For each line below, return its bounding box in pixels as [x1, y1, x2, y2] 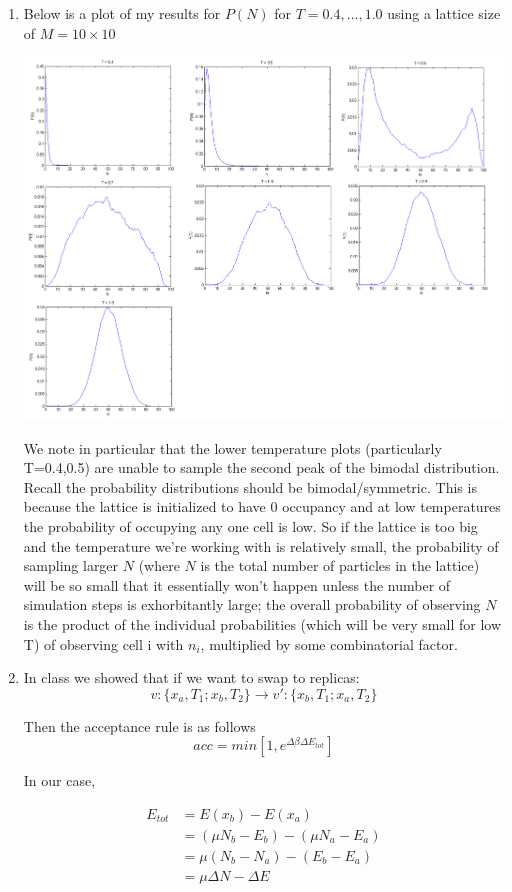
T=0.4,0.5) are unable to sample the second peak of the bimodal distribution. [23, 457, 500, 478]
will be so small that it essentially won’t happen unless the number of [23, 574, 451, 595]
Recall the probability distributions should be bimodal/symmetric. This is [23, 476, 477, 497]
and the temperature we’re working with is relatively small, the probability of [23, 535, 499, 556]
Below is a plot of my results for [23, 3, 221, 23]
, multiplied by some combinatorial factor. [200, 633, 458, 654]
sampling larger [23, 555, 119, 576]
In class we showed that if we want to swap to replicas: [23, 667, 360, 688]
